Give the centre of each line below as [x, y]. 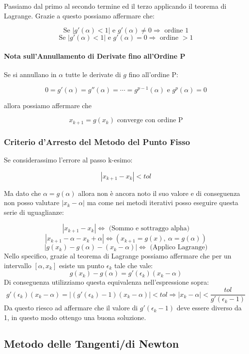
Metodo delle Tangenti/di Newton [92, 343]
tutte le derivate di [93, 74]
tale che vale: [133, 265]
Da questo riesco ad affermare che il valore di [71, 308]
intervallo [18, 265]
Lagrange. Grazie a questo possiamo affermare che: [79, 15]
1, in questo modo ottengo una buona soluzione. [75, 317]
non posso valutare [32, 202]
